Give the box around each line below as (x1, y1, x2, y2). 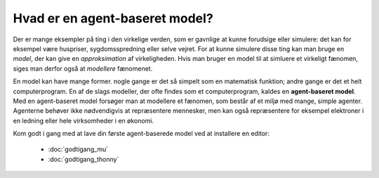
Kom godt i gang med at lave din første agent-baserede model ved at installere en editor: (13, 130, 270, 138)
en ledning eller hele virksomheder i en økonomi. (13, 116, 154, 125)
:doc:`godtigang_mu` (48, 145, 109, 153)
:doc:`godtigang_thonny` (48, 155, 119, 163)
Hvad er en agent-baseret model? (13, 11, 213, 26)
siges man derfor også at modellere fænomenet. (13, 64, 153, 73)
